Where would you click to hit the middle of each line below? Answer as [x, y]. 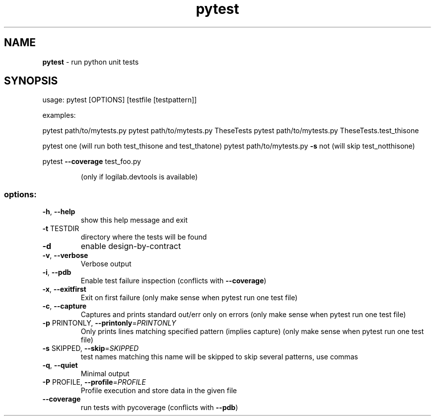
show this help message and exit [134, 220]
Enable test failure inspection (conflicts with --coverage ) [174, 281]
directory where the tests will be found [144, 237]
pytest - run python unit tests [91, 62]
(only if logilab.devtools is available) [139, 177]
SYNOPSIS [31, 81]
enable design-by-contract [131, 246]
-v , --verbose [65, 255]
